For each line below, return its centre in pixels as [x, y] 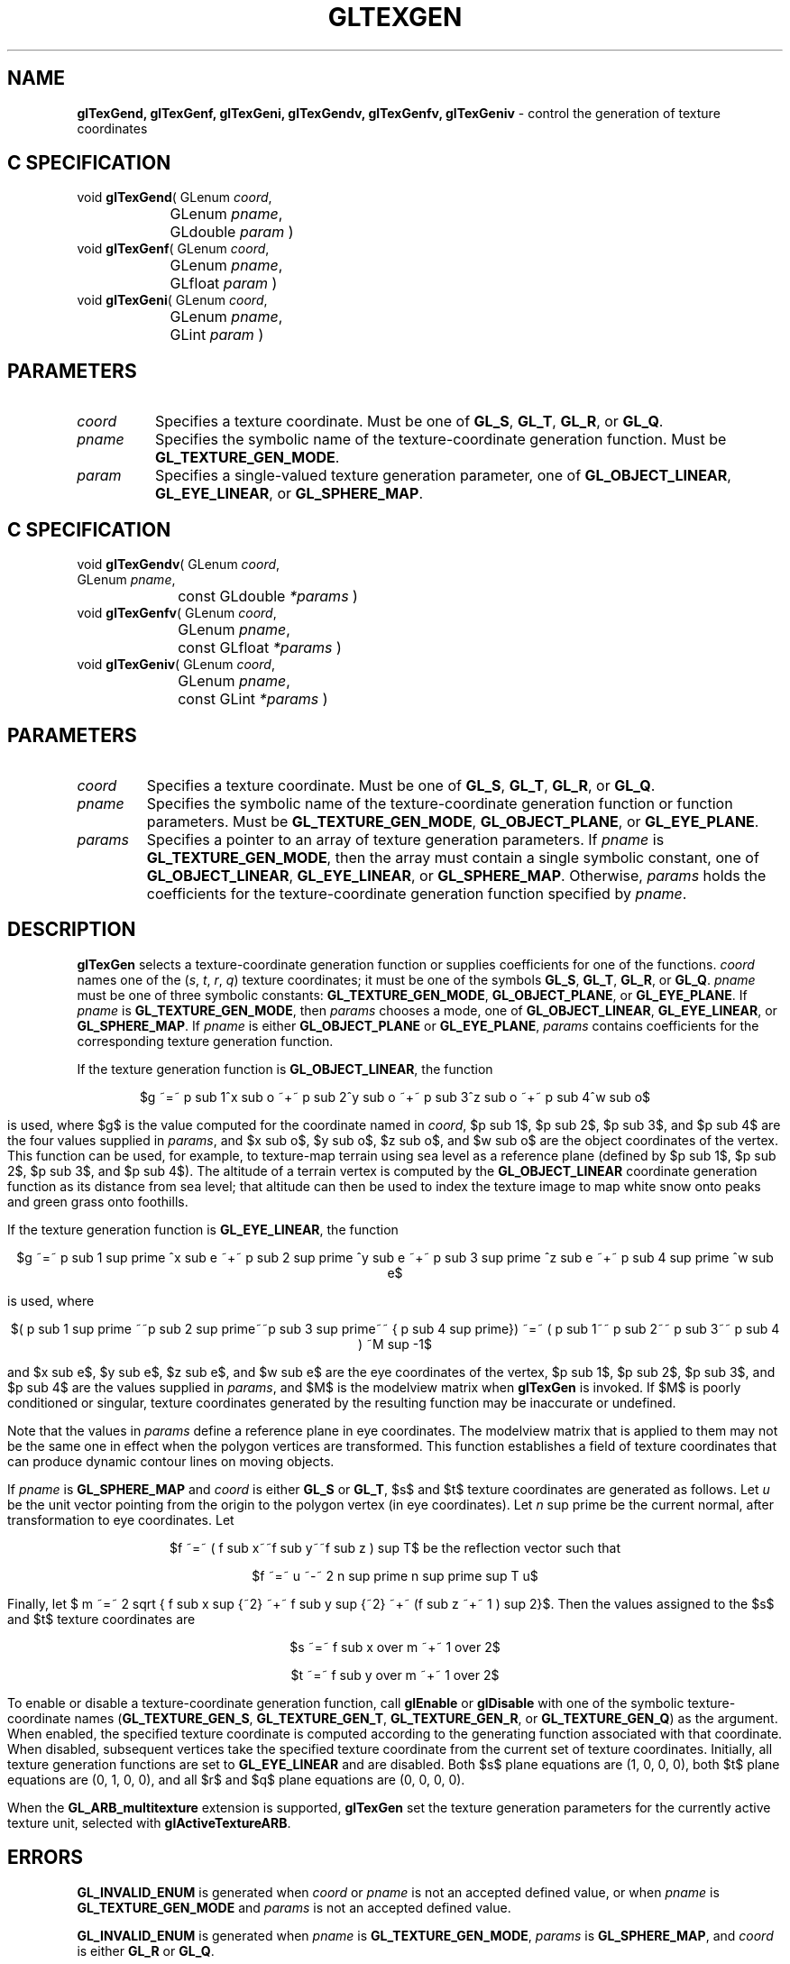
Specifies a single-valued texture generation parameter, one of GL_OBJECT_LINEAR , [443, 476]
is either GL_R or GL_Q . [146, 1950]
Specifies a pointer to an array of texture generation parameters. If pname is [405, 839]
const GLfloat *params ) [260, 648]
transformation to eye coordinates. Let [121, 1519]
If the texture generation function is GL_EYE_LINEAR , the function [203, 1229]
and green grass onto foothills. [98, 1201]
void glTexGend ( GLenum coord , [175, 197]
